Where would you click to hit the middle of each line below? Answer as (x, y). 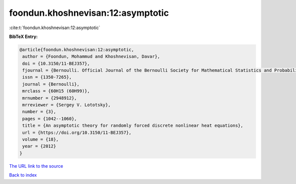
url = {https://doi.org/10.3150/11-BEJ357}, (77, 132)
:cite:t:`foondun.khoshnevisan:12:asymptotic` (55, 28)
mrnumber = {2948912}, (50, 98)
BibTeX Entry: (23, 37)
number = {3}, (39, 112)
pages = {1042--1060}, (50, 119)
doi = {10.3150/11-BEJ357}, (56, 63)
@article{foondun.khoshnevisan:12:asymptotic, (77, 50)
